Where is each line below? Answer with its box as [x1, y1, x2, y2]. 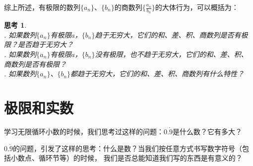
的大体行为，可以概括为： [155, 2, 239, 12]
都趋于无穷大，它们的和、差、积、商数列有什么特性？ [70, 68, 245, 79]
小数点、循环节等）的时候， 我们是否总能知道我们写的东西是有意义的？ [10, 153, 243, 163]
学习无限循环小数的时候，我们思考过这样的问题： [4, 126, 164, 136]
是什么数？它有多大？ [172, 126, 242, 136]
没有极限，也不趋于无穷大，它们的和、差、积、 [95, 49, 248, 59]
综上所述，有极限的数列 [4, 2, 80, 12]
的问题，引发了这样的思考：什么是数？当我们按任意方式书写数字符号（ [12, 143, 242, 153]
